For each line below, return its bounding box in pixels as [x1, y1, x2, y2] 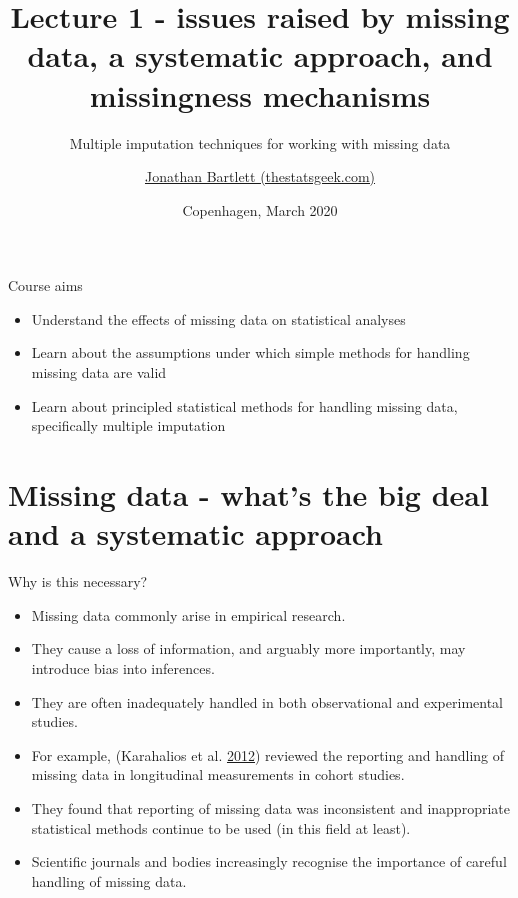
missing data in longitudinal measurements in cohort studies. [31, 764, 405, 785]
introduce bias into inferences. [31, 657, 215, 678]
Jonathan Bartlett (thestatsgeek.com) [144, 166, 376, 187]
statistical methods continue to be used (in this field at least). [31, 817, 411, 838]
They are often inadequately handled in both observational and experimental [31, 691, 503, 712]
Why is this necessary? [8, 571, 148, 592]
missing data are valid [31, 362, 167, 383]
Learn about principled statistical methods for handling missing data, [31, 395, 458, 416]
